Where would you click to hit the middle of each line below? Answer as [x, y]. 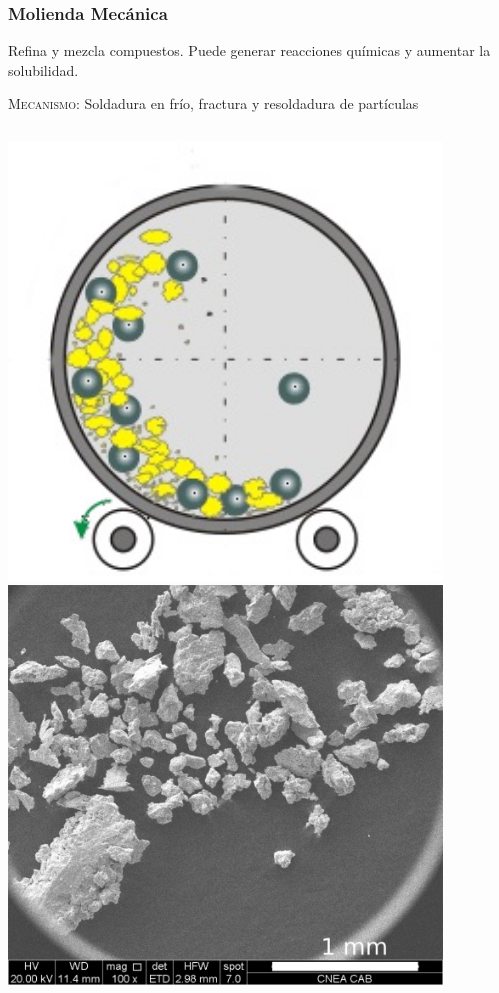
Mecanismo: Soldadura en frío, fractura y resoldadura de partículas [213, 103]
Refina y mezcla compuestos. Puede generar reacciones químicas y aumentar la [249, 50]
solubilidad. [43, 69]
